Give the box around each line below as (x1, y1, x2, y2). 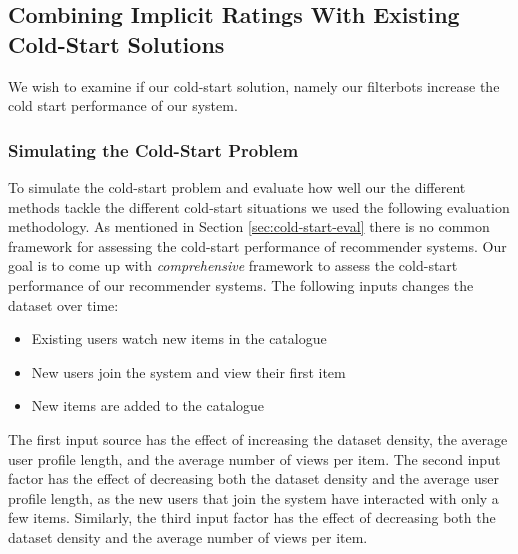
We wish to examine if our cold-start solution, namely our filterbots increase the (8, 75, 500, 96)
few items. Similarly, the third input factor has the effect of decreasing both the (8, 507, 496, 528)
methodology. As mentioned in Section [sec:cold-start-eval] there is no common (8, 216, 490, 237)
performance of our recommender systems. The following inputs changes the (8, 274, 474, 295)
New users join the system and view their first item (31, 361, 346, 382)
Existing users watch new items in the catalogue (31, 328, 327, 349)
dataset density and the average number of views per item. (8, 526, 368, 547)
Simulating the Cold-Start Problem (8, 137, 299, 162)
